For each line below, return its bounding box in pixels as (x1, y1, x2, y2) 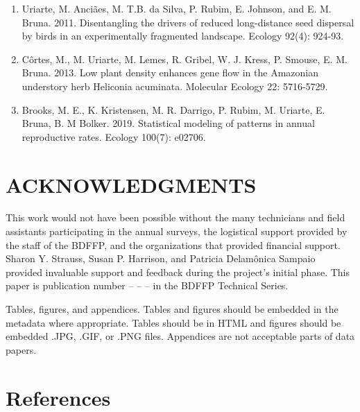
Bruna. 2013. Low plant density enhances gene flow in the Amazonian (22, 65, 318, 80)
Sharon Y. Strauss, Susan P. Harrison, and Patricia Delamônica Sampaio (6, 251, 316, 266)
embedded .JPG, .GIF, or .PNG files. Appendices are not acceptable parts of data (6, 329, 355, 343)
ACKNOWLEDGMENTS (6, 170, 257, 198)
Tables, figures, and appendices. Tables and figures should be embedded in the (6, 302, 338, 316)
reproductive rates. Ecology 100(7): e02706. (22, 129, 206, 144)
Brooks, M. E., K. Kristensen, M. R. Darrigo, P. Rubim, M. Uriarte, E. (22, 102, 325, 117)
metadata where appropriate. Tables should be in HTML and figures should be (6, 315, 341, 329)
